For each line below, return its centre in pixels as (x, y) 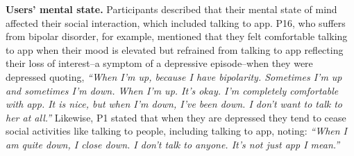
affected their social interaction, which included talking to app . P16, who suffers (176, 22)
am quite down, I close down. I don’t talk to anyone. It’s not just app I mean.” (173, 144)
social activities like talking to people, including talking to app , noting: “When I (177, 131)
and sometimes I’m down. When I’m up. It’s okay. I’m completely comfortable (172, 90)
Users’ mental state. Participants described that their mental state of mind (171, 9)
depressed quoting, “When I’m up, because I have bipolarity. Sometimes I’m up (174, 76)
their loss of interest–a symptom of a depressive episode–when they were (159, 63)
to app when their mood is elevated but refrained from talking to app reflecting (175, 49)
